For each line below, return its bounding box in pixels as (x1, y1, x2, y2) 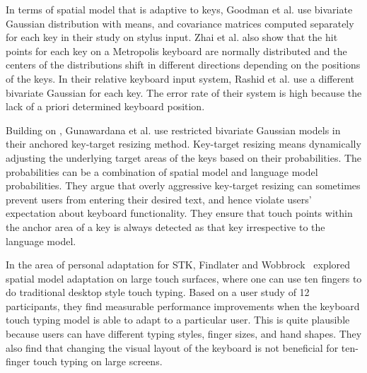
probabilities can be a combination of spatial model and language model (6, 164, 318, 179)
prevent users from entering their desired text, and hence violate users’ (6, 191, 312, 206)
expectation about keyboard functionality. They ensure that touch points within (6, 206, 353, 220)
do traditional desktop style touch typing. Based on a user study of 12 (6, 285, 310, 300)
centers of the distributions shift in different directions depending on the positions (6, 57, 361, 72)
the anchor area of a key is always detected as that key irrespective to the (6, 219, 325, 234)
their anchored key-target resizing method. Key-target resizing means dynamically (6, 136, 361, 151)
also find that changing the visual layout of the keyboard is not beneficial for (6, 340, 339, 355)
